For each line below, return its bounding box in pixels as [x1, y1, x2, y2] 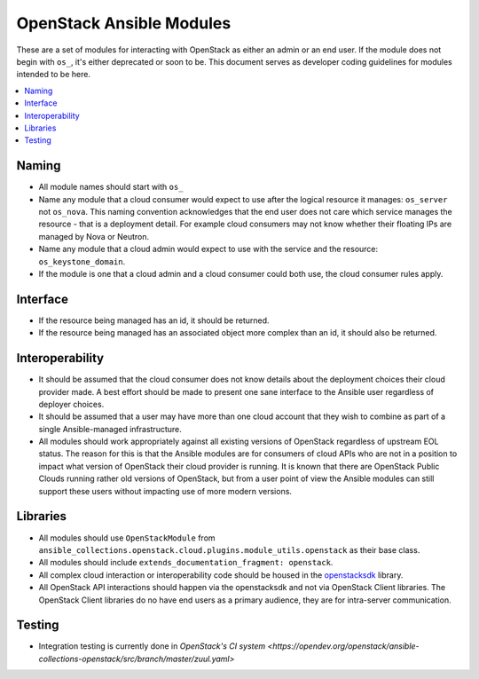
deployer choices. [38, 399, 105, 409]
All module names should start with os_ [38, 182, 184, 193]
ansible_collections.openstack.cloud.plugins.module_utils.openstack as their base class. [38, 544, 420, 555]
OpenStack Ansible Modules [16, 13, 232, 33]
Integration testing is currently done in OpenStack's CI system [38, 641, 266, 651]
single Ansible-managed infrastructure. [38, 423, 182, 434]
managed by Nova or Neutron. [38, 231, 150, 241]
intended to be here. [16, 69, 90, 80]
